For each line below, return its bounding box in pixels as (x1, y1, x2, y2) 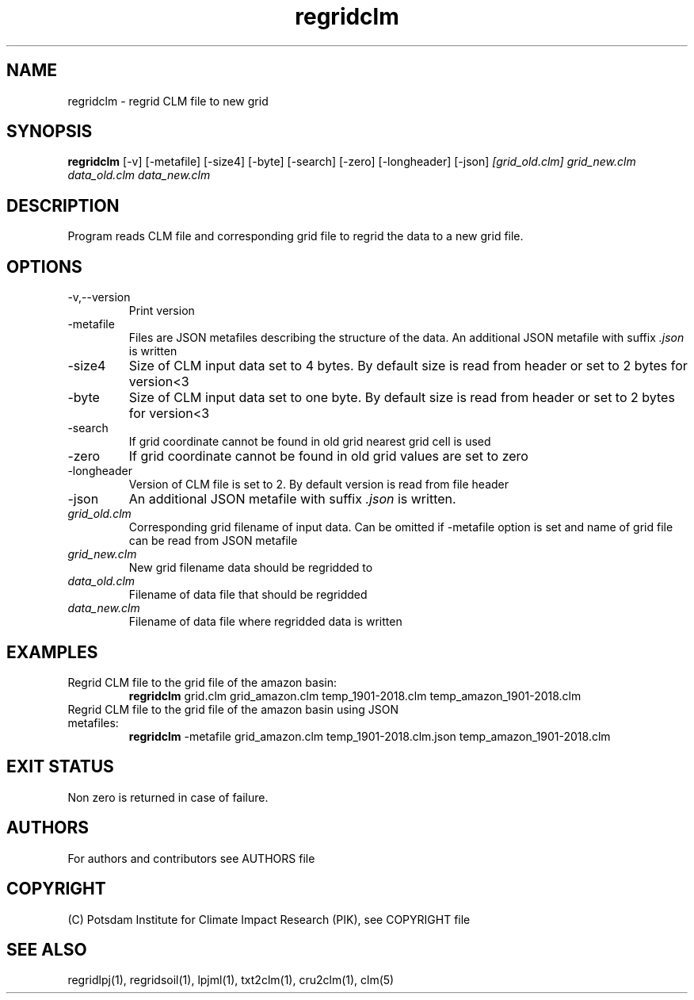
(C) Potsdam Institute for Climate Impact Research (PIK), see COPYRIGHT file (67, 912, 471, 926)
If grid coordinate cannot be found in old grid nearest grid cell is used (128, 435, 491, 449)
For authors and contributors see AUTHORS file (67, 851, 315, 865)
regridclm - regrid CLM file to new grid (67, 94, 269, 108)
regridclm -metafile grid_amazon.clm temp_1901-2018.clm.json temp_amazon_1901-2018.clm (128, 729, 611, 743)
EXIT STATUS (6, 757, 114, 777)
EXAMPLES (6, 642, 98, 662)
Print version (128, 304, 195, 318)
